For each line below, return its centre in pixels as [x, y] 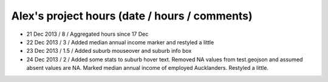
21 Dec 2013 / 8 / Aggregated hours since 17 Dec [87, 34]
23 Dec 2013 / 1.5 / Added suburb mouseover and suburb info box [109, 51]
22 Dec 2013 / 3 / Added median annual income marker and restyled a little [120, 42]
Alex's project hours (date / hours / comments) [132, 16]
